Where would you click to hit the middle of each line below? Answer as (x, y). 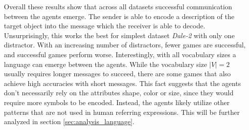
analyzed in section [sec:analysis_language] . (69, 121)
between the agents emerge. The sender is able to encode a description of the (119, 16)
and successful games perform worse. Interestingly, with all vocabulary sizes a (120, 54)
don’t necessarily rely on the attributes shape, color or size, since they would (119, 93)
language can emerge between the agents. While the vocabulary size (106, 64)
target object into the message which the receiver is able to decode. (105, 26)
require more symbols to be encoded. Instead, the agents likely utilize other (117, 102)
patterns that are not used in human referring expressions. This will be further (122, 112)
